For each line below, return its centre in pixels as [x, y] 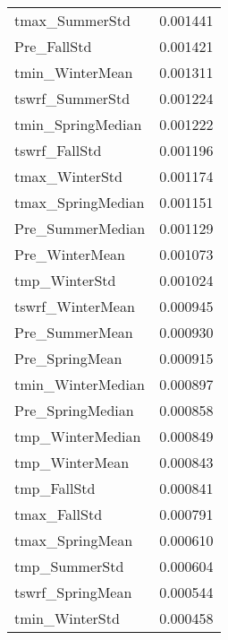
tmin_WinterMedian [80, 384]
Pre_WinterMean [70, 254]
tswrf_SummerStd [72, 98]
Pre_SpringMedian [74, 410]
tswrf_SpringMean [73, 592]
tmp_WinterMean [72, 462]
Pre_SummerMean [74, 332]
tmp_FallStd [55, 488]
